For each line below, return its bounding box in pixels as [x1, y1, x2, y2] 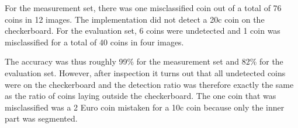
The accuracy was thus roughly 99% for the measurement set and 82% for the [5, 55, 283, 67]
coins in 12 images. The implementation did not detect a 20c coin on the [5, 13, 265, 25]
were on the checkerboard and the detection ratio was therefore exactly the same [5, 78, 294, 90]
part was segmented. [5, 112, 78, 125]
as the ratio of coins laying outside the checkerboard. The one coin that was [5, 90, 276, 102]
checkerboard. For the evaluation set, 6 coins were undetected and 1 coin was [5, 24, 280, 37]
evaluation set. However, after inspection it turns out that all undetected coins [5, 66, 286, 79]
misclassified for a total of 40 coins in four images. [5, 35, 184, 48]
